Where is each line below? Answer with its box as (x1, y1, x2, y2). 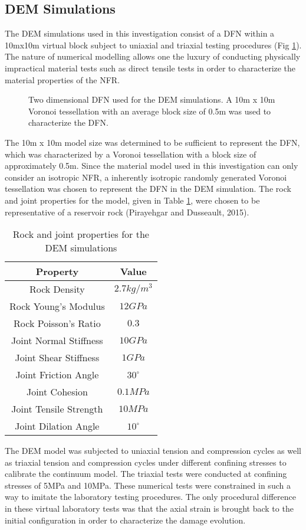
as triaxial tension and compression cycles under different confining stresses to (5, 456, 287, 468)
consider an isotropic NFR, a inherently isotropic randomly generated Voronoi (5, 171, 287, 183)
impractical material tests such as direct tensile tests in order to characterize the (5, 61, 296, 74)
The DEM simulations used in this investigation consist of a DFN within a (5, 27, 275, 40)
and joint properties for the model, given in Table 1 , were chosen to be (5, 194, 260, 206)
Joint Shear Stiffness (15, 351, 100, 365)
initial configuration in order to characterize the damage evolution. (5, 513, 246, 526)
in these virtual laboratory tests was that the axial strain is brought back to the (5, 502, 294, 515)
